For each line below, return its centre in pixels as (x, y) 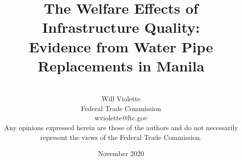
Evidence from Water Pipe (121, 46)
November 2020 (121, 153)
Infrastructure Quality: (121, 27)
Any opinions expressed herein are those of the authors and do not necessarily (121, 127)
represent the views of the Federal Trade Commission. (121, 137)
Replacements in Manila (121, 65)
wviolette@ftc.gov (121, 118)
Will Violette (121, 99)
